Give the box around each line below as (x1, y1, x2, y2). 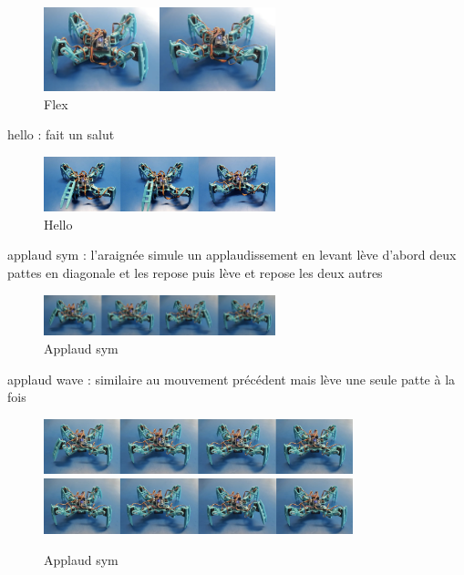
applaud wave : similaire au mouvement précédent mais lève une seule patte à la (7, 369, 456, 388)
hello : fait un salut (7, 125, 115, 144)
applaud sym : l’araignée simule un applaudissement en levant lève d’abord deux (7, 245, 457, 264)
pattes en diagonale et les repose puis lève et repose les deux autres (7, 263, 383, 282)
